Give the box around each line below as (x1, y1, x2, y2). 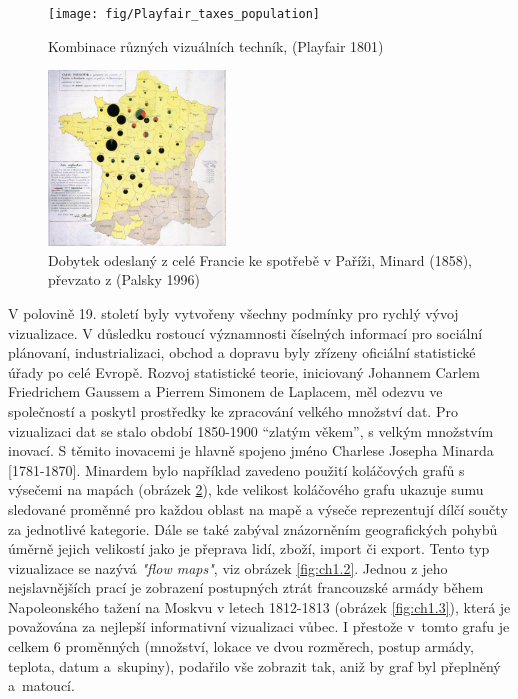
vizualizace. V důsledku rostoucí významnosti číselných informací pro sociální (8, 322, 483, 343)
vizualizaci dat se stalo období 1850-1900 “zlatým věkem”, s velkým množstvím (8, 420, 494, 441)
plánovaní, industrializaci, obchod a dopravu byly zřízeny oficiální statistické (8, 342, 476, 363)
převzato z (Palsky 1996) (48, 269, 200, 290)
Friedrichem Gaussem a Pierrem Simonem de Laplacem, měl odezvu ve (8, 381, 443, 402)
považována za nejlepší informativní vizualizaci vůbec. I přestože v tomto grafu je (8, 616, 510, 637)
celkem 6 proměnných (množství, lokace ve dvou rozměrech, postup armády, (8, 636, 474, 657)
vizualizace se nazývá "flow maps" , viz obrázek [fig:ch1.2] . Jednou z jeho (8, 557, 448, 578)
